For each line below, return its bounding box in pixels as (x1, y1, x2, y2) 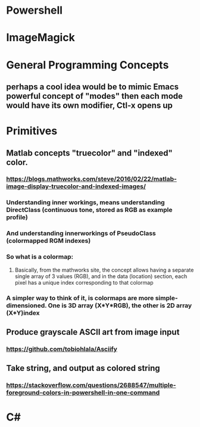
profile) (6, 213, 28, 222)
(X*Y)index (6, 308, 40, 317)
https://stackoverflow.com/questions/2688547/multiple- (6, 381, 177, 389)
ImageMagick (6, 31, 76, 45)
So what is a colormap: (6, 253, 74, 261)
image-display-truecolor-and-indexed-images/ (6, 182, 146, 191)
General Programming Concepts (6, 58, 169, 71)
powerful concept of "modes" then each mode (6, 91, 183, 101)
